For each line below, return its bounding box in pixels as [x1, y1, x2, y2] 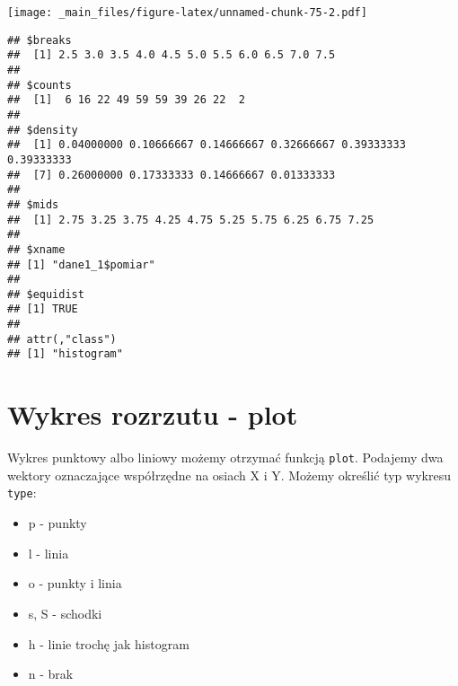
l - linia [28, 543, 69, 562]
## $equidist [7, 287, 84, 301]
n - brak [28, 664, 74, 683]
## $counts [7, 78, 72, 92]
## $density [7, 123, 78, 136]
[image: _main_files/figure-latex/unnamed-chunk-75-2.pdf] [7, 6, 367, 19]
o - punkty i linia [28, 574, 122, 593]
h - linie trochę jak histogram [28, 634, 189, 653]
